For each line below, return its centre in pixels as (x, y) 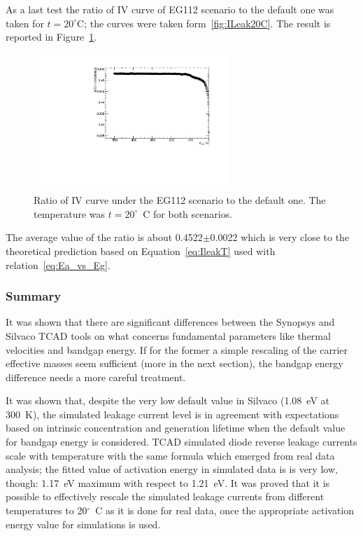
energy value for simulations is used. (83, 524)
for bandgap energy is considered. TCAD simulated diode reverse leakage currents (181, 442)
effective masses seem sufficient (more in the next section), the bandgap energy (175, 363)
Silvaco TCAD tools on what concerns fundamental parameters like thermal (168, 335)
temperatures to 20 (47, 510)
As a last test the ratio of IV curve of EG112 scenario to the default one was (170, 9)
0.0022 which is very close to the (280, 237)
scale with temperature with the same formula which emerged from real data (170, 455)
